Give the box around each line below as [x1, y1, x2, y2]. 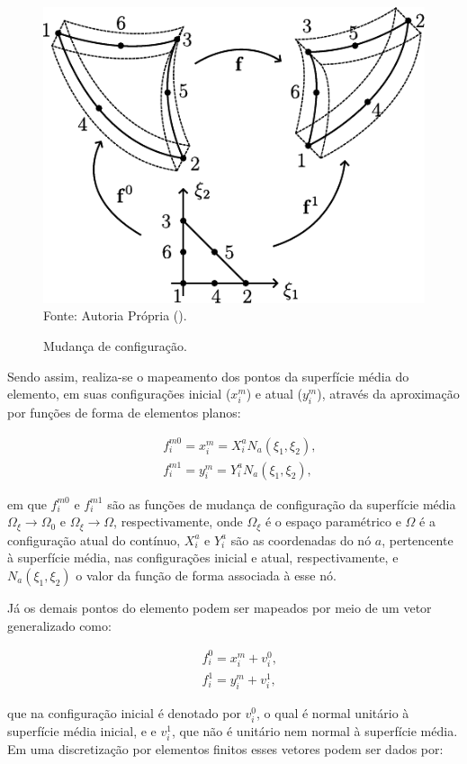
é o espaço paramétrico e [265, 512, 401, 531]
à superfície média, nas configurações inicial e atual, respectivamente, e [7, 548, 399, 567]
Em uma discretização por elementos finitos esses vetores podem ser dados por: [7, 740, 444, 759]
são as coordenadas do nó [230, 530, 372, 549]
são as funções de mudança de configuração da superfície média [107, 494, 456, 513]
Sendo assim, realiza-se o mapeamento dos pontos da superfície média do [7, 366, 409, 385]
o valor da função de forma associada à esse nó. [76, 565, 337, 584]
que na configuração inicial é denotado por [7, 704, 241, 723]
